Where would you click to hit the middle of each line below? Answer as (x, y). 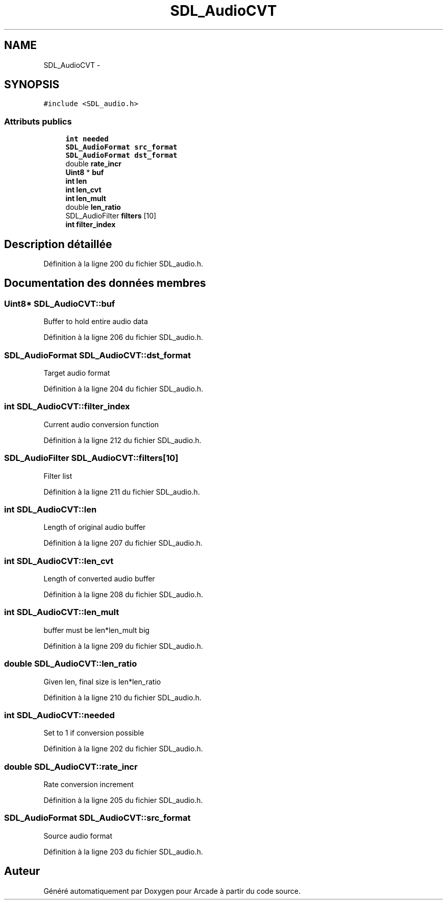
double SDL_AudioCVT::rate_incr (71, 766)
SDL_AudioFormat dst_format (121, 155)
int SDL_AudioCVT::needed (59, 715)
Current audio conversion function (101, 424)
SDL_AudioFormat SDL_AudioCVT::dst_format (97, 355)
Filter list (58, 476)
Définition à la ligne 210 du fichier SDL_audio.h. (122, 697)
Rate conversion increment (89, 784)
